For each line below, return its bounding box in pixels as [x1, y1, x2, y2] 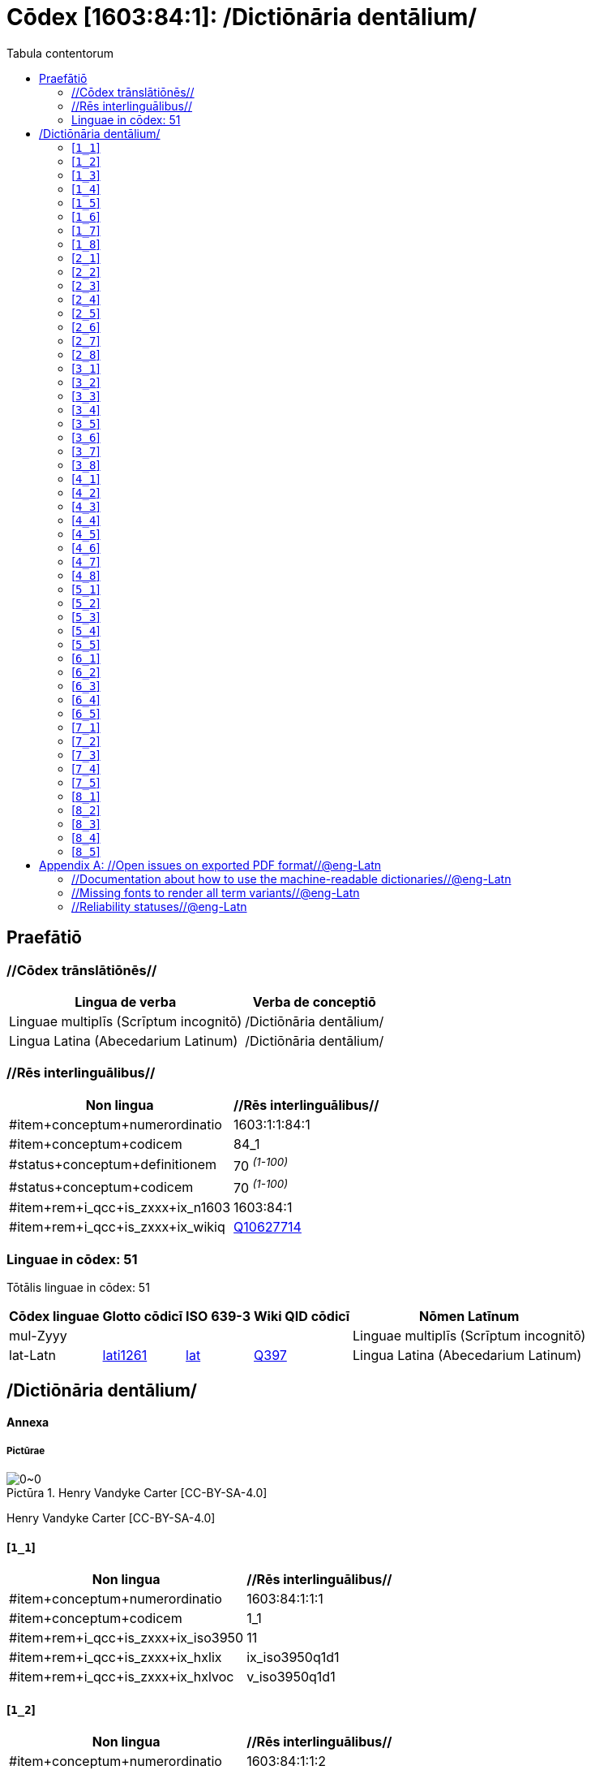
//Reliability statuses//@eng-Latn [71, 899, 247, 913]
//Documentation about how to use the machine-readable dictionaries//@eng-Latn [71, 871, 512, 886]
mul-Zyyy [9, 1327, 67, 1345]
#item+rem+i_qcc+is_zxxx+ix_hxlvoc [9, 1669, 234, 1686]
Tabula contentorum [6, 45, 114, 60]
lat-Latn [9, 1347, 56, 1364]
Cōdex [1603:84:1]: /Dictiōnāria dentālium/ [6, 3, 478, 31]
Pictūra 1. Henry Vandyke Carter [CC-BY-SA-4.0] [6, 1485, 268, 1500]
